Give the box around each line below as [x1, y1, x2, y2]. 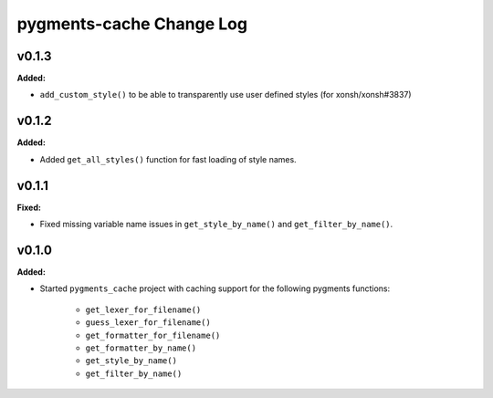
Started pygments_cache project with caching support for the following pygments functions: [39, 283, 391, 294]
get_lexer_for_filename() [85, 304, 202, 315]
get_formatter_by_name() [85, 342, 196, 353]
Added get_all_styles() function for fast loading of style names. [39, 153, 297, 164]
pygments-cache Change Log [16, 14, 248, 34]
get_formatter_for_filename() [85, 330, 221, 340]
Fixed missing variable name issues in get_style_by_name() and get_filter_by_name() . [39, 219, 393, 230]
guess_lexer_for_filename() [85, 318, 212, 328]
